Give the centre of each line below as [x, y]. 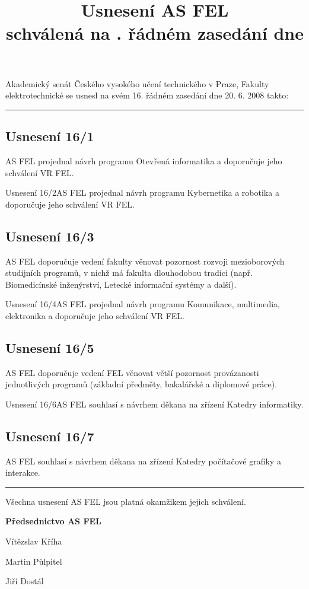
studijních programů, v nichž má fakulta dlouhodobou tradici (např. [129, 273]
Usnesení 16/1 [50, 136]
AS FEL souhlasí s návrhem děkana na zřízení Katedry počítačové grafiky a [143, 461]
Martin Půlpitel [34, 561]
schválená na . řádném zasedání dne [155, 33]
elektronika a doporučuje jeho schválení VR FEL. [95, 315]
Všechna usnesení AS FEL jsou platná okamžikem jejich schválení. [126, 501]
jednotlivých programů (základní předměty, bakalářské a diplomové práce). [141, 384]
